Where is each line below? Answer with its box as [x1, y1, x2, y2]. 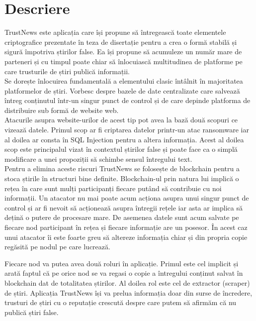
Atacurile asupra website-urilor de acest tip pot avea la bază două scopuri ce [4, 114, 238, 125]
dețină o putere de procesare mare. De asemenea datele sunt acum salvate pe [4, 212, 239, 222]
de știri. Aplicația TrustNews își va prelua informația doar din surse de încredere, [4, 287, 253, 298]
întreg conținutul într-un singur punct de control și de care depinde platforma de [4, 95, 251, 106]
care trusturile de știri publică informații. [4, 66, 130, 76]
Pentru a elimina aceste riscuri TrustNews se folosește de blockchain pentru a [4, 163, 240, 174]
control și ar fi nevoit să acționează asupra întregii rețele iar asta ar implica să [4, 202, 243, 213]
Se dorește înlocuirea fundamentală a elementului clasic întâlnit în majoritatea [4, 76, 243, 86]
